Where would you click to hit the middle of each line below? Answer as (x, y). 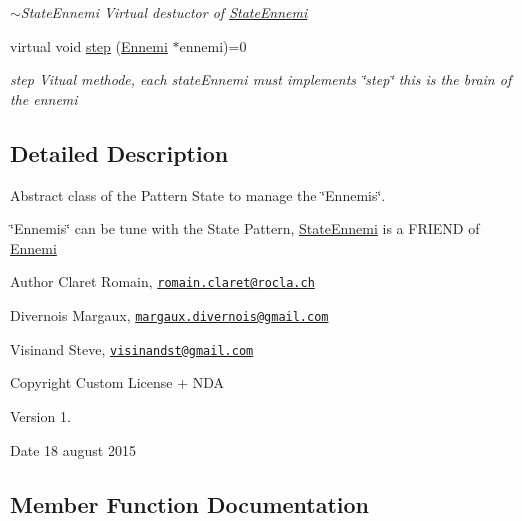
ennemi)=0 (213, 45)
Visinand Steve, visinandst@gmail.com (132, 348)
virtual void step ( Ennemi (89, 45)
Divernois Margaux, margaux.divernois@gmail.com (169, 315)
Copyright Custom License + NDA (117, 382)
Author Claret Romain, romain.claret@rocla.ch (162, 281)
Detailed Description (119, 152)
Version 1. (40, 415)
